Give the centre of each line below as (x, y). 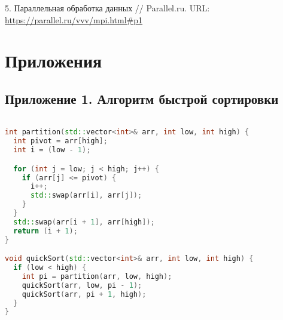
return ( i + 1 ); (45, 231)
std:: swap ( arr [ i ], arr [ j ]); (86, 196)
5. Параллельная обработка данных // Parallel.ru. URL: (107, 8)
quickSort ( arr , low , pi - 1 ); (82, 285)
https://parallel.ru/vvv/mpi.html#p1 (74, 19)
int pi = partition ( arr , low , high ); (97, 276)
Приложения (54, 61)
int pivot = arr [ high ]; (60, 141)
